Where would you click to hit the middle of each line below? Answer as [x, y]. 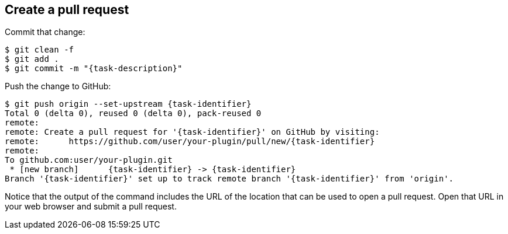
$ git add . [32, 59]
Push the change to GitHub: [58, 86]
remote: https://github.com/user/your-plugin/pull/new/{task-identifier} [190, 142]
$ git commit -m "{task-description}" [94, 69]
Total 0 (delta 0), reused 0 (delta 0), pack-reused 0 [133, 113]
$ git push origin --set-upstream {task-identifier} [128, 104]
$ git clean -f [40, 50]
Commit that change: [45, 32]
